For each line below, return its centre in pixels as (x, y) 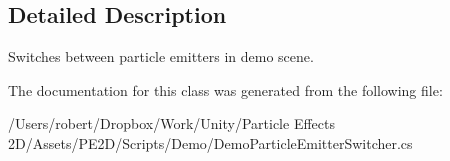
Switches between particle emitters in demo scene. (161, 56)
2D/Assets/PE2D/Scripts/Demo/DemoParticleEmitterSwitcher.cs (210, 142)
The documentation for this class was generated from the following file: (225, 89)
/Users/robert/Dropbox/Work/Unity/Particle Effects (171, 123)
